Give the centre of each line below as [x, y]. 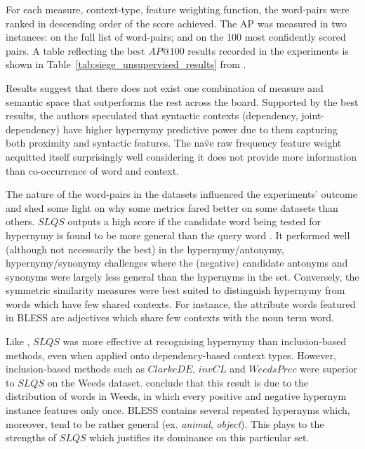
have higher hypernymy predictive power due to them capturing [200, 129]
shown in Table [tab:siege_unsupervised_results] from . [126, 64]
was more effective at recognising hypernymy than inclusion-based [205, 341]
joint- [313, 115]
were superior [328, 369]
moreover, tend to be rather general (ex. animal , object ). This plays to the [165, 423]
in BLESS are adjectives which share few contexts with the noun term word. [170, 317]
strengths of [31, 437]
